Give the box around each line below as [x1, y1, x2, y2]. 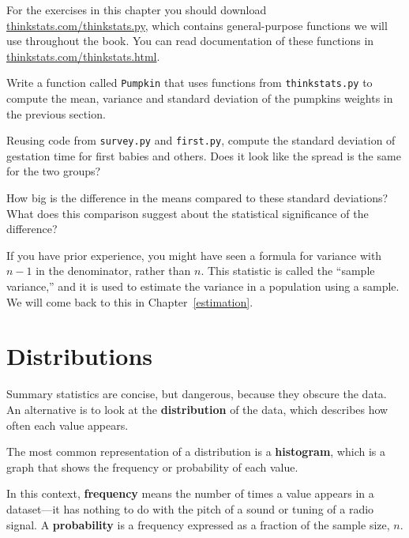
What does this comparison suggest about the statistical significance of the [6, 205, 369, 221]
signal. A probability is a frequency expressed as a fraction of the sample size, [6, 516, 390, 532]
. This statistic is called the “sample [201, 262, 375, 279]
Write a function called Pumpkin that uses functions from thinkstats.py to [6, 74, 373, 91]
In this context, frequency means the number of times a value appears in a [6, 485, 374, 502]
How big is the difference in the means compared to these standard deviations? [6, 190, 388, 206]
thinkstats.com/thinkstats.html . [6, 47, 160, 64]
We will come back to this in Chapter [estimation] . [6, 293, 253, 310]
